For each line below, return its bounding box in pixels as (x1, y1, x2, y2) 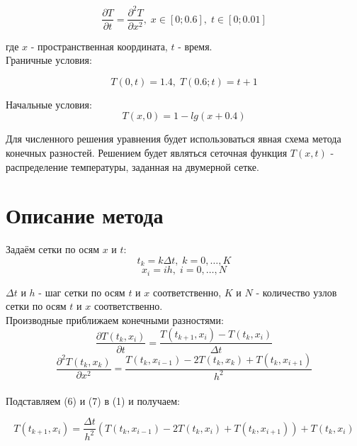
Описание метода (6, 201, 164, 230)
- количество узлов (256, 284, 337, 299)
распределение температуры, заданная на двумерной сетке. (6, 159, 259, 174)
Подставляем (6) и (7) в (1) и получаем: (6, 393, 180, 408)
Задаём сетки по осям (6, 242, 99, 257)
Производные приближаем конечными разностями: (6, 312, 224, 327)
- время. (178, 38, 212, 53)
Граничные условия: (6, 52, 92, 67)
